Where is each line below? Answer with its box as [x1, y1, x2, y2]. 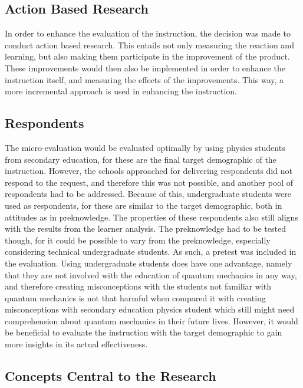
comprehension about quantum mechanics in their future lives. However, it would [5, 314, 298, 327]
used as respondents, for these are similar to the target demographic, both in [5, 199, 282, 211]
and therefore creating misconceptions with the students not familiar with [5, 280, 271, 292]
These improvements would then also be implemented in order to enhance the [5, 61, 285, 74]
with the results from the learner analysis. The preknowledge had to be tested [5, 222, 286, 235]
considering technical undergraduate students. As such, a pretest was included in [5, 245, 297, 258]
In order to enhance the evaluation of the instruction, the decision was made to [5, 27, 291, 40]
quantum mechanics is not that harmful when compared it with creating [5, 291, 266, 304]
